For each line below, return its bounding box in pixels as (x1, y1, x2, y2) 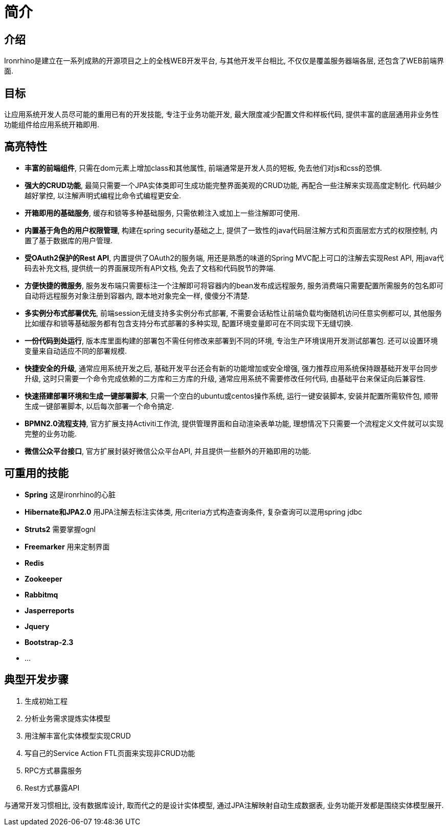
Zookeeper (25, 574, 62, 583)
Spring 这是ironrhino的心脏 (25, 490, 116, 499)
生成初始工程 (25, 696, 68, 705)
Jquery (25, 621, 50, 631)
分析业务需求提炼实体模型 (25, 713, 110, 723)
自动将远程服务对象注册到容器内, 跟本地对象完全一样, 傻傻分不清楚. (25, 291, 250, 300)
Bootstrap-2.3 (25, 637, 74, 647)
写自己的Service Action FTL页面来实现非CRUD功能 (25, 748, 195, 757)
